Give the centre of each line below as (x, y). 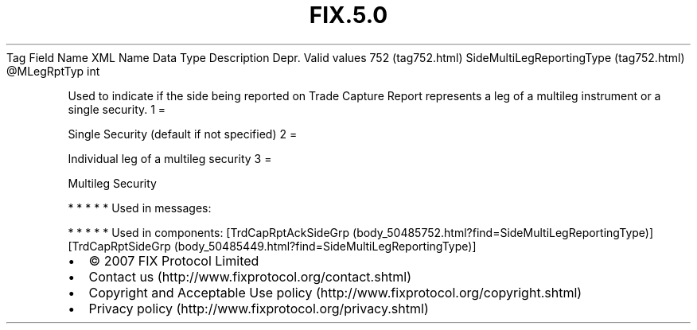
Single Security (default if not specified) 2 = (183, 134)
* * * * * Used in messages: (140, 208)
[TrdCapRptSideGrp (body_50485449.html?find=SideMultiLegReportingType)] (272, 246)
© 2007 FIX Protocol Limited (174, 260)
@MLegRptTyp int (53, 71)
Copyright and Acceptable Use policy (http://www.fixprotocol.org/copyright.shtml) (335, 292)
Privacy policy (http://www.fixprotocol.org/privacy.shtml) (259, 308)
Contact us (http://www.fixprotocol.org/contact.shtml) (250, 276)
